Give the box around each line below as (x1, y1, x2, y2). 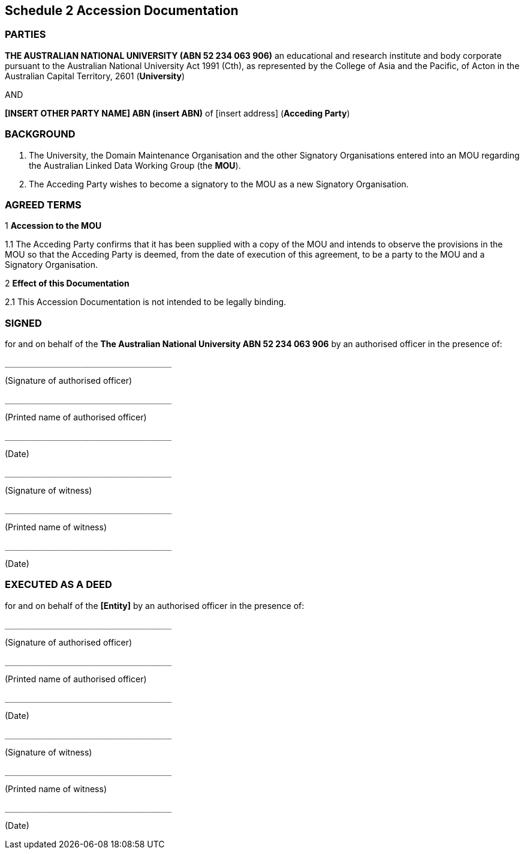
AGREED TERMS (5, 198, 82, 211)
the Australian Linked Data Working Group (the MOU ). (29, 160, 241, 171)
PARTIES (5, 28, 46, 41)
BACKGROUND (5, 128, 76, 141)
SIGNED (5, 316, 42, 329)
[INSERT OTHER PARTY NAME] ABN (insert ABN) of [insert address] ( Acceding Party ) (5, 108, 350, 118)
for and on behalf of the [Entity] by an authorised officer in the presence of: (5, 600, 305, 611)
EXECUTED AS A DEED (5, 578, 112, 591)
